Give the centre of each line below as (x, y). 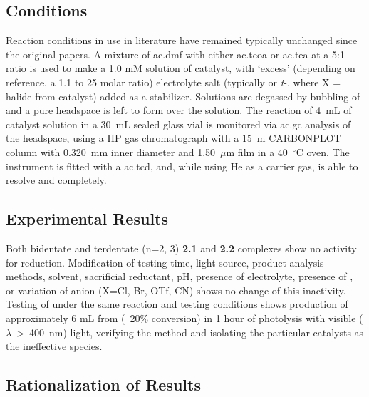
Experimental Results (87, 218)
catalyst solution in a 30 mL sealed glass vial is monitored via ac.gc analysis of (178, 124)
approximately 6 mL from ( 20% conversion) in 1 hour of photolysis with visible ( (184, 318)
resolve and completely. (56, 180)
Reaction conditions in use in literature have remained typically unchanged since (182, 40)
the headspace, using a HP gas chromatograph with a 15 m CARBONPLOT (173, 138)
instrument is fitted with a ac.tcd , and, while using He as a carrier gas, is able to (182, 166)
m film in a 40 (257, 151)
